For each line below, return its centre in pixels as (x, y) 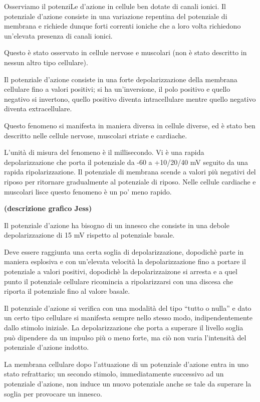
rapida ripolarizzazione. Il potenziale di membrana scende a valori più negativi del (130, 172)
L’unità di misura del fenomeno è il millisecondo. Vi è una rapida (104, 152)
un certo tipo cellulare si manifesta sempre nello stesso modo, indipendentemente (128, 318)
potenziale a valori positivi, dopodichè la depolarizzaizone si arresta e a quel (121, 271)
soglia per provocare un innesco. (53, 393)
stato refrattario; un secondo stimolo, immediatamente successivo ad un (114, 374)
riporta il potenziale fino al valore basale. (67, 291)
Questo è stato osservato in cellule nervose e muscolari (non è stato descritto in (125, 52)
